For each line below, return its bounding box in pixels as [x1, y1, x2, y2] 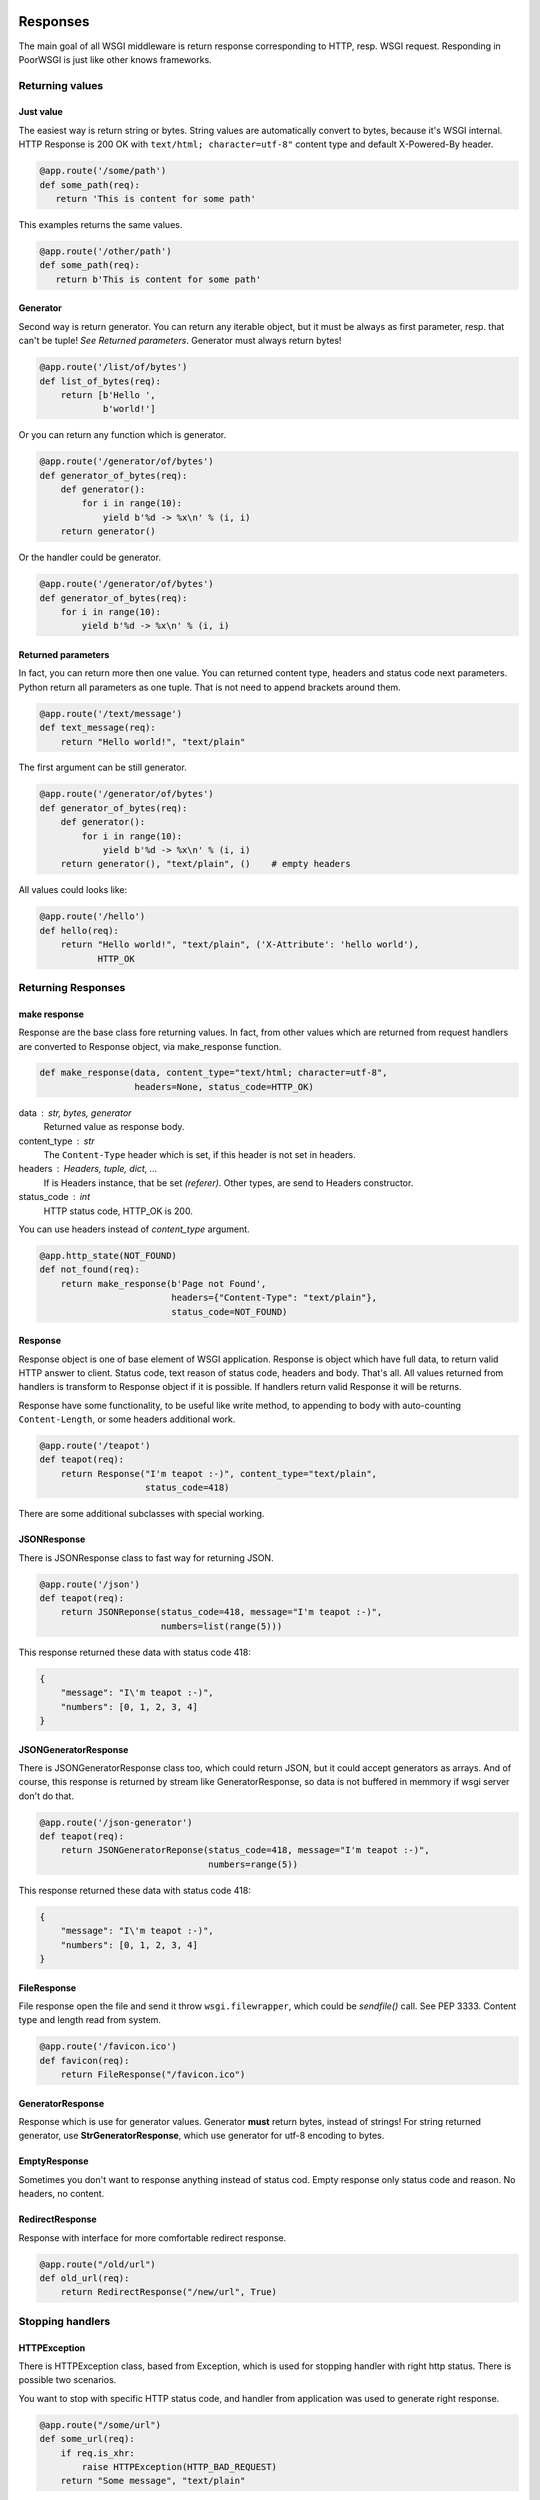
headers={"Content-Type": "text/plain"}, [171, 1292, 378, 1304]
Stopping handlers [18, 2314, 111, 2328]
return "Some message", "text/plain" [60, 2475, 246, 2487]
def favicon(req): [39, 2055, 130, 2066]
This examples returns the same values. [18, 219, 183, 230]
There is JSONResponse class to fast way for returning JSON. [18, 1551, 274, 1564]
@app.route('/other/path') [39, 245, 172, 257]
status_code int [18, 1191, 90, 1203]
